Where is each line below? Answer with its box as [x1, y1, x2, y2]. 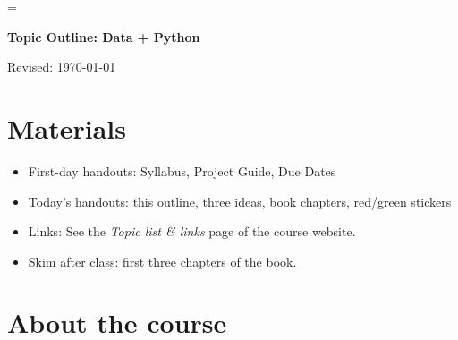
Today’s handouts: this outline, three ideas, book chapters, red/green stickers [28, 191, 452, 210]
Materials [7, 109, 127, 146]
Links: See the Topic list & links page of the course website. [28, 222, 356, 241]
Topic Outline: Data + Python [7, 27, 200, 46]
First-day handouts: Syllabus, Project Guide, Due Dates [28, 161, 336, 180]
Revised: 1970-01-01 [7, 57, 116, 76]
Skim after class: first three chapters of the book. [28, 251, 297, 270]
